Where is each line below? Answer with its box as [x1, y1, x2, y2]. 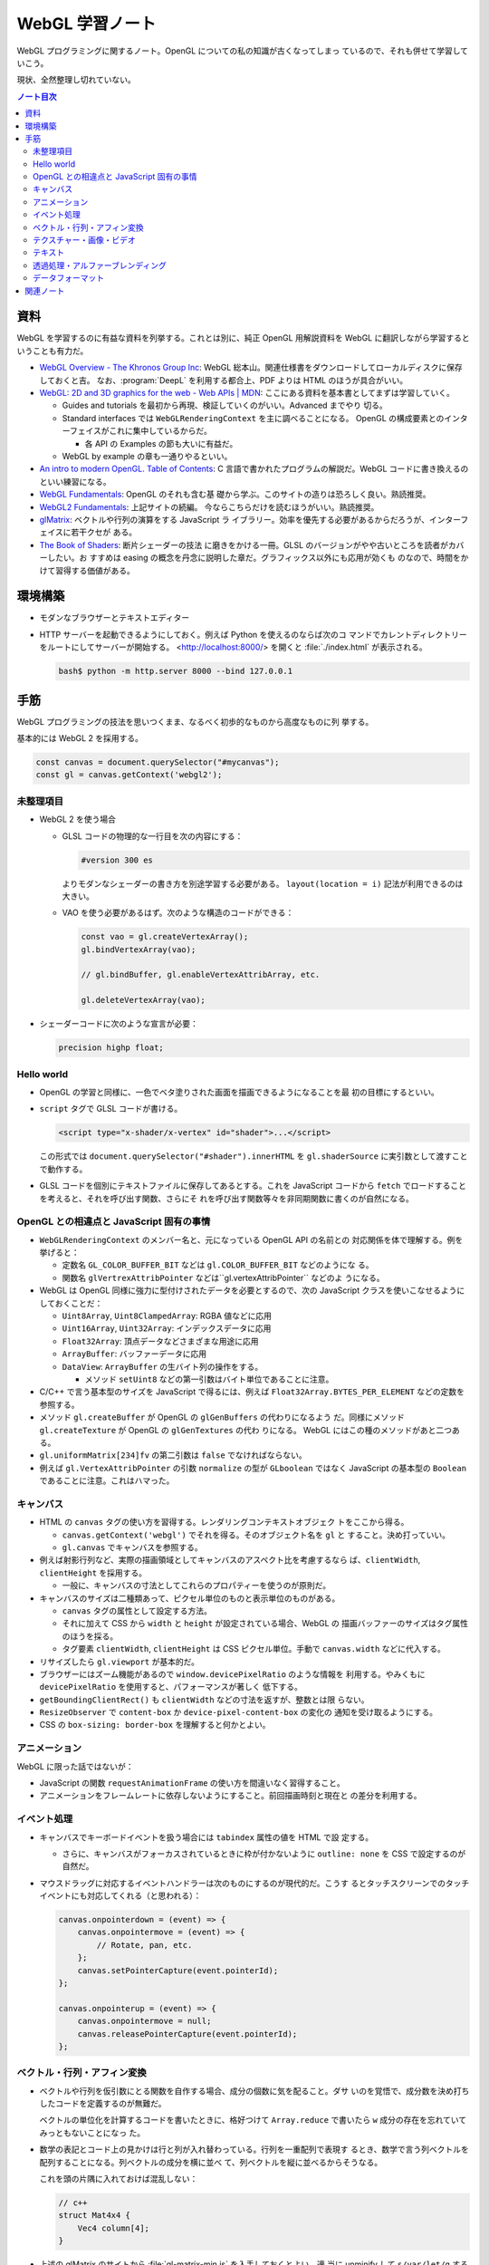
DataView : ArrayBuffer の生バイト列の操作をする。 [62, 1361, 264, 1372]
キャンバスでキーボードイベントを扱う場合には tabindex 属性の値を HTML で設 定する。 [39, 1831, 374, 1843]
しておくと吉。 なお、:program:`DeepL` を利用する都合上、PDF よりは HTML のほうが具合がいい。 [39, 374, 407, 385]
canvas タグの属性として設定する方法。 [62, 1605, 213, 1616]
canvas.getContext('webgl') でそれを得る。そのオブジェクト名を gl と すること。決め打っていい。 [62, 1529, 451, 1540]
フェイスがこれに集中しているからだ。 [69, 426, 212, 437]
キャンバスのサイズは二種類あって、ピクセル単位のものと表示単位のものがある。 [39, 1593, 340, 1604]
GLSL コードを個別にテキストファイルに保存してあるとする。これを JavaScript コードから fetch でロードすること [39, 1181, 466, 1191]
